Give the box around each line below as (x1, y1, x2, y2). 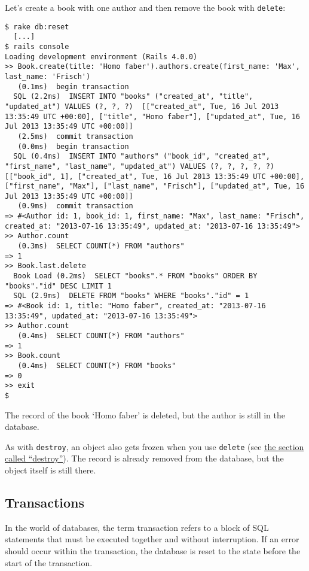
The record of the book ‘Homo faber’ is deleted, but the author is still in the (5, 408, 286, 421)
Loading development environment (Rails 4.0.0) (5, 52, 198, 61)
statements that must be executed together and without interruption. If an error (5, 533, 299, 545)
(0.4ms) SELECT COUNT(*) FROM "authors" (17, 332, 185, 340)
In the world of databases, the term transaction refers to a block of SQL (5, 521, 269, 533)
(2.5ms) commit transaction (17, 132, 133, 141)
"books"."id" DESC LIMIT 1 (5, 281, 112, 290)
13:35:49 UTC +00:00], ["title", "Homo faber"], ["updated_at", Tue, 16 (5, 112, 300, 121)
